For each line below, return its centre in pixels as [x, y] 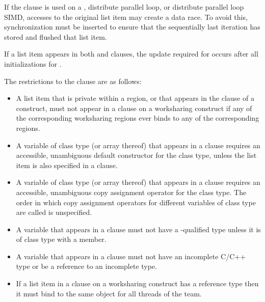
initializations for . [33, 63]
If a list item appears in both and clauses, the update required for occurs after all [131, 54]
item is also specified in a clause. [67, 165]
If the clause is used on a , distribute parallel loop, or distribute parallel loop [124, 7]
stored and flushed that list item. [56, 36]
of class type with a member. [61, 239]
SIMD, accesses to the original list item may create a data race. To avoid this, [126, 17]
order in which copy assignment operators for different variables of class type [136, 202]
